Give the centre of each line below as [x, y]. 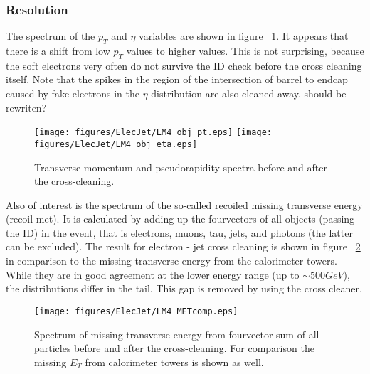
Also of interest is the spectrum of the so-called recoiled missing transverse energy [184, 204]
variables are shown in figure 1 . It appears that [244, 36]
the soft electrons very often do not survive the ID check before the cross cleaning [184, 65]
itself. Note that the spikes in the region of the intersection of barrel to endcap [177, 79]
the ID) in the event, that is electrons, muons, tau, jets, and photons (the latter [179, 232]
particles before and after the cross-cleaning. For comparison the [174, 348]
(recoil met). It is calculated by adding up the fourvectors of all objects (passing [180, 219]
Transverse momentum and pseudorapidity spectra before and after [181, 167]
